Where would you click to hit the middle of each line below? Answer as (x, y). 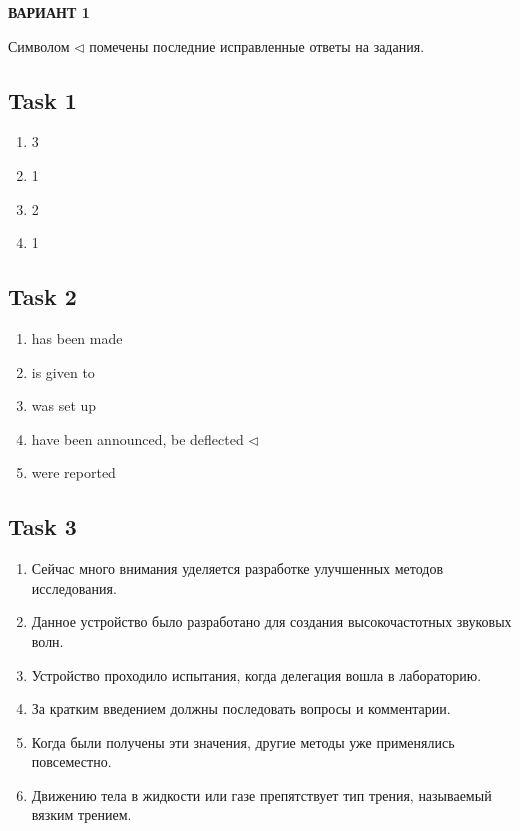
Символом (39, 45)
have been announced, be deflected (137, 438)
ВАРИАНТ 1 (49, 12)
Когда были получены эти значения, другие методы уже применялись (243, 741)
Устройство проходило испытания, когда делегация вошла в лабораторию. (256, 674)
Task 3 (42, 526)
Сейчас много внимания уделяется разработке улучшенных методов (237, 568)
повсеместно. (71, 761)
